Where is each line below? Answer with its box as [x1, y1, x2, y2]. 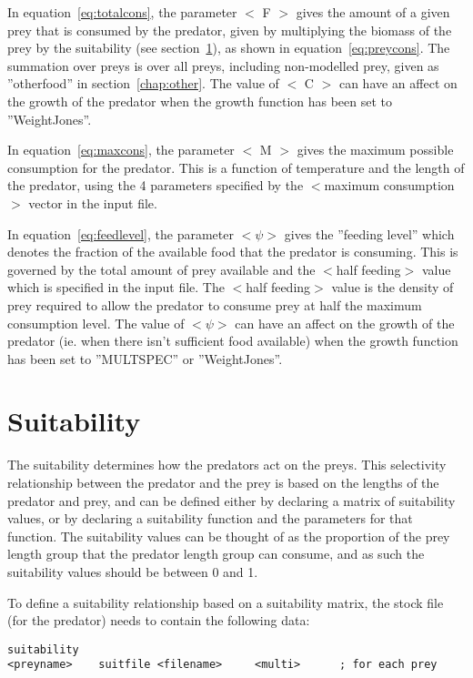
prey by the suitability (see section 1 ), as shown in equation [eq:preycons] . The [7, 38, 450, 57]
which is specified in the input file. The [7, 278, 225, 297]
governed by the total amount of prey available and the [7, 259, 316, 278]
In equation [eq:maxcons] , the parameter [7, 140, 235, 159]
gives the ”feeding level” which [284, 224, 455, 243]
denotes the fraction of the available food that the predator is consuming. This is [7, 242, 458, 261]
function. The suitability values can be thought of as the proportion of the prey [7, 526, 450, 545]
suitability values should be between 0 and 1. [7, 562, 258, 581]
